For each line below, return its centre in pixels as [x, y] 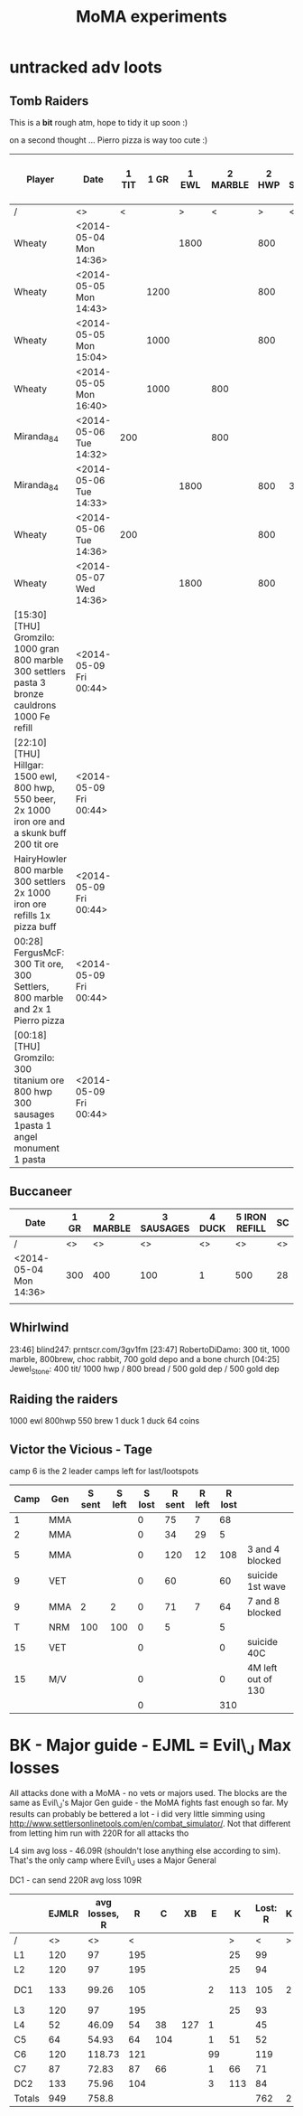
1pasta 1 [33, 1125]
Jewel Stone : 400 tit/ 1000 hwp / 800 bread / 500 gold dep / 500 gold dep [144, 1369]
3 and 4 [263, 1549]
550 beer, [35, 799]
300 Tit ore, [39, 964]
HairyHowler [41, 859]
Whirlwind [39, 1327]
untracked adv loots [86, 67]
